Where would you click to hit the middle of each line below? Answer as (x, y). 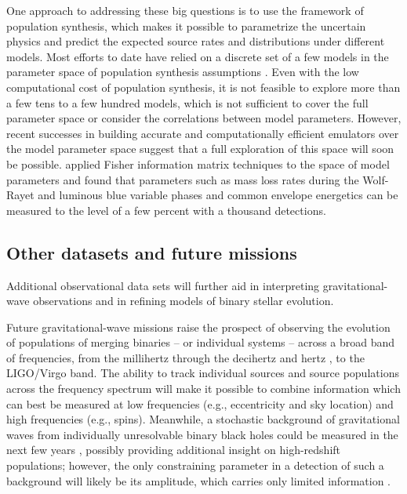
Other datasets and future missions (152, 252)
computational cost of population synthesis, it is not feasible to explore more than (203, 87)
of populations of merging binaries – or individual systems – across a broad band (201, 342)
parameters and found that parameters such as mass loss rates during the (183, 179)
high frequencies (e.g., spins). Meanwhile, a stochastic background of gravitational (203, 419)
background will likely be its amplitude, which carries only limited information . (198, 480)
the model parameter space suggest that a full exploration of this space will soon (200, 149)
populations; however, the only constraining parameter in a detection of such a (195, 465)
